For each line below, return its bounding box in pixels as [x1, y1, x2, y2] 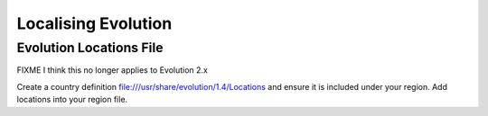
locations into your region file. [16, 94, 128, 105]
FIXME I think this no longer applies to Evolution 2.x [16, 65, 208, 76]
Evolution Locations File [16, 40, 164, 56]
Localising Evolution [16, 13, 173, 33]
